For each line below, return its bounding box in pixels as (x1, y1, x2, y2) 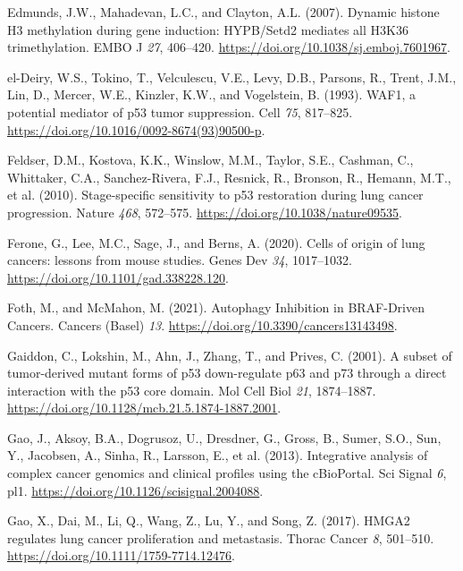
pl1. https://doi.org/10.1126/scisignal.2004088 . (7, 481, 264, 499)
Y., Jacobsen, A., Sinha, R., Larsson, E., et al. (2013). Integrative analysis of (7, 446, 428, 464)
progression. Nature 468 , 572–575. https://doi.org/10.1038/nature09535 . (7, 202, 402, 221)
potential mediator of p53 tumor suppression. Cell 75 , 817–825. (7, 102, 353, 121)
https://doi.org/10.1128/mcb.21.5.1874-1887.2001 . (7, 398, 282, 417)
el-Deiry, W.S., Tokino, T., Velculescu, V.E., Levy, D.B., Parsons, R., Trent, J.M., (7, 67, 457, 86)
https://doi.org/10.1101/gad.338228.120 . (7, 268, 229, 286)
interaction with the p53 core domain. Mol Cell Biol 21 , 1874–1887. (7, 380, 376, 399)
